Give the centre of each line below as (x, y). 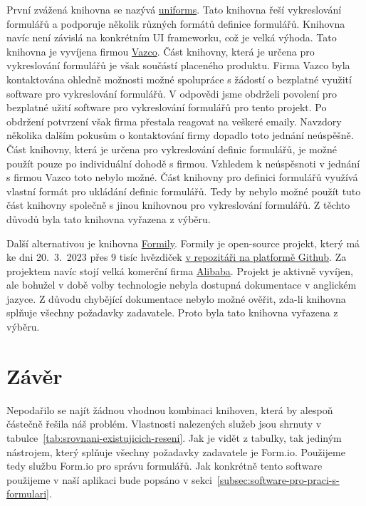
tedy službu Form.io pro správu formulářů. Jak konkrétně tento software (164, 466)
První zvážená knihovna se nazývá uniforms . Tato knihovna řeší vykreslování (174, 9)
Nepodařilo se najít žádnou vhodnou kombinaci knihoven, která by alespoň (170, 409)
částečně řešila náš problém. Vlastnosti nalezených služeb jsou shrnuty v (164, 424)
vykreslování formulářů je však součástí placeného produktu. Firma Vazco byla (178, 65)
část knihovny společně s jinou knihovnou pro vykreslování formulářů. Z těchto (178, 205)
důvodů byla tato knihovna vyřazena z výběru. (109, 218)
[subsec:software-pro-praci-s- (278, 479)
